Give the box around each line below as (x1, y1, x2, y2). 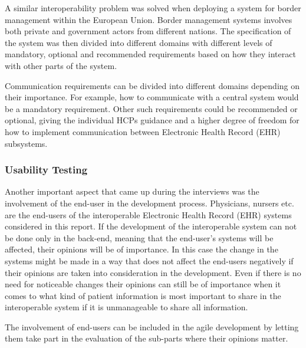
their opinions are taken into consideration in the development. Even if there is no (5, 266, 301, 278)
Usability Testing (5, 162, 88, 177)
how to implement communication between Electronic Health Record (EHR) (5, 125, 281, 137)
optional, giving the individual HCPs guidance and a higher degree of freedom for (5, 114, 300, 126)
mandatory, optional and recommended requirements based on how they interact (5, 48, 296, 60)
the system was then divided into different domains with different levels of (5, 36, 272, 48)
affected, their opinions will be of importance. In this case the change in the (5, 243, 278, 255)
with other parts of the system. (5, 59, 117, 71)
